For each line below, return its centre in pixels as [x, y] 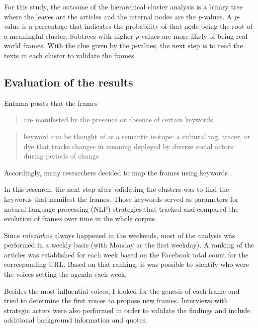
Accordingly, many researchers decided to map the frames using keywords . [118, 172]
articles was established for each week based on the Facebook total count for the [126, 254]
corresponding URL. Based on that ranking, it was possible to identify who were [127, 264]
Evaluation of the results [69, 82]
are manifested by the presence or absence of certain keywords [118, 120]
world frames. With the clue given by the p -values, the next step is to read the [124, 45]
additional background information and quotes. [76, 320]
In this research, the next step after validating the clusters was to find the [117, 189]
